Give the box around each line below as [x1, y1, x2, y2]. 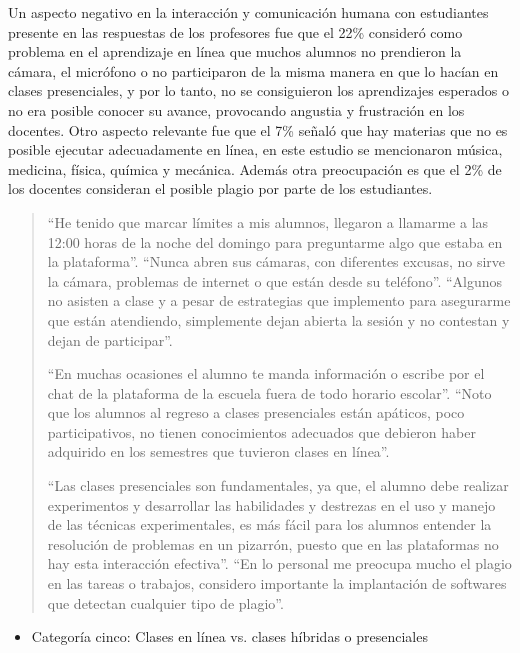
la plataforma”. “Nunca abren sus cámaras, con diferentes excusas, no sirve [47, 251, 506, 272]
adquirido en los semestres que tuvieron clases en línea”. [47, 441, 390, 462]
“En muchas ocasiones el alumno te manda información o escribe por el [47, 363, 485, 384]
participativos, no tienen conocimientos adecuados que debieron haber [47, 421, 476, 442]
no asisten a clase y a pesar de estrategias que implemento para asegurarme [47, 290, 511, 311]
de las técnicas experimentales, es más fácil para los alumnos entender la [47, 514, 492, 535]
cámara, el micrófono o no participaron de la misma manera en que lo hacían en [8, 60, 499, 81]
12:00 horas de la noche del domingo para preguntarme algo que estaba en [47, 231, 503, 252]
